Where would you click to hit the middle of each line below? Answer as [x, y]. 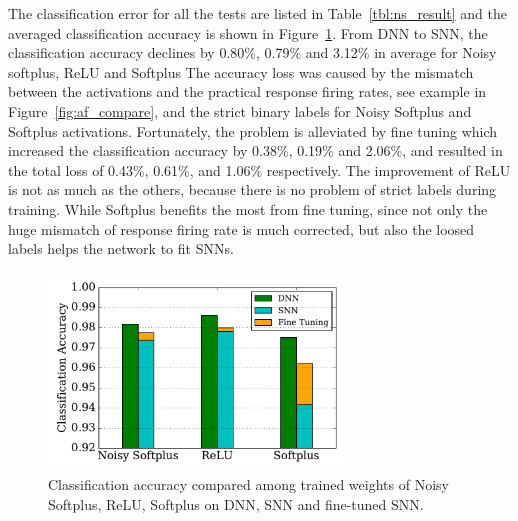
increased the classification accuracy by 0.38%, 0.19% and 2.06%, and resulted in [255, 150]
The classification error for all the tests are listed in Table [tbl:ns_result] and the [257, 13]
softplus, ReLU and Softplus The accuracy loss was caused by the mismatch [241, 71]
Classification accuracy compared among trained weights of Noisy [248, 484]
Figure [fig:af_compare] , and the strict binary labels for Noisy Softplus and [240, 110]
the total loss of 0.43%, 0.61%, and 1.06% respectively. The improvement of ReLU [259, 169]
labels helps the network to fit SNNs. [121, 248]
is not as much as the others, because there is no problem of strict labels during [252, 189]
